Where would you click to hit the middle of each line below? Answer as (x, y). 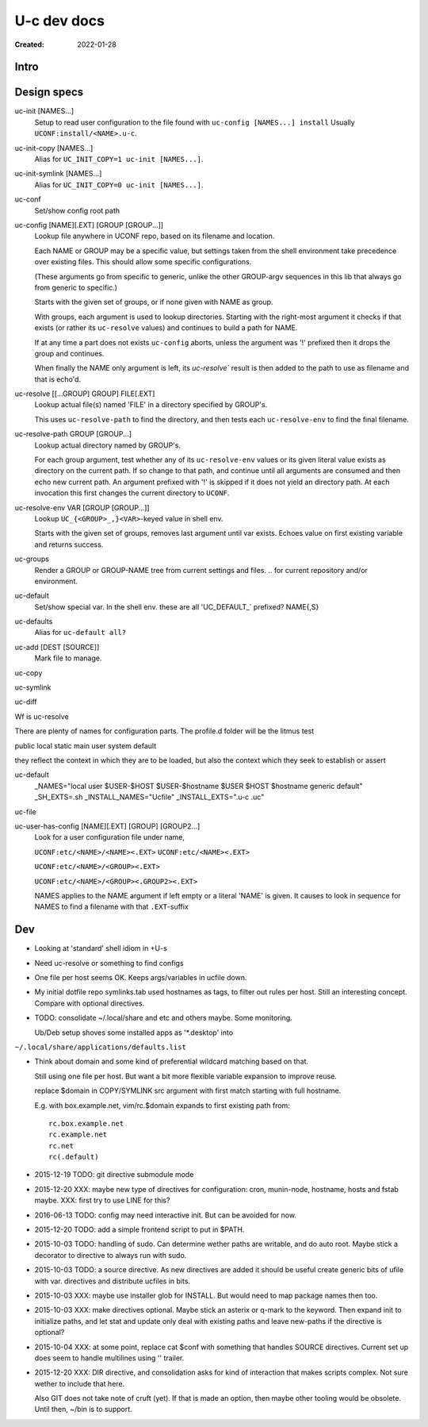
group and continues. (69, 353)
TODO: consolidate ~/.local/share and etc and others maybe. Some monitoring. (163, 1018)
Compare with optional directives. (90, 1003)
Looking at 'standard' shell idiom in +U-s (101, 948)
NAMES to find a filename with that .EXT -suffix (112, 907)
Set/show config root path (77, 210)
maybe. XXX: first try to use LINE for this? (102, 1200)
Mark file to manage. (68, 658)
